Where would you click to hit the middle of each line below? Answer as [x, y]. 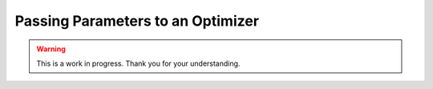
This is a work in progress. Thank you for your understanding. [138, 63]
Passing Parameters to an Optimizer [137, 21]
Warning [51, 49]
